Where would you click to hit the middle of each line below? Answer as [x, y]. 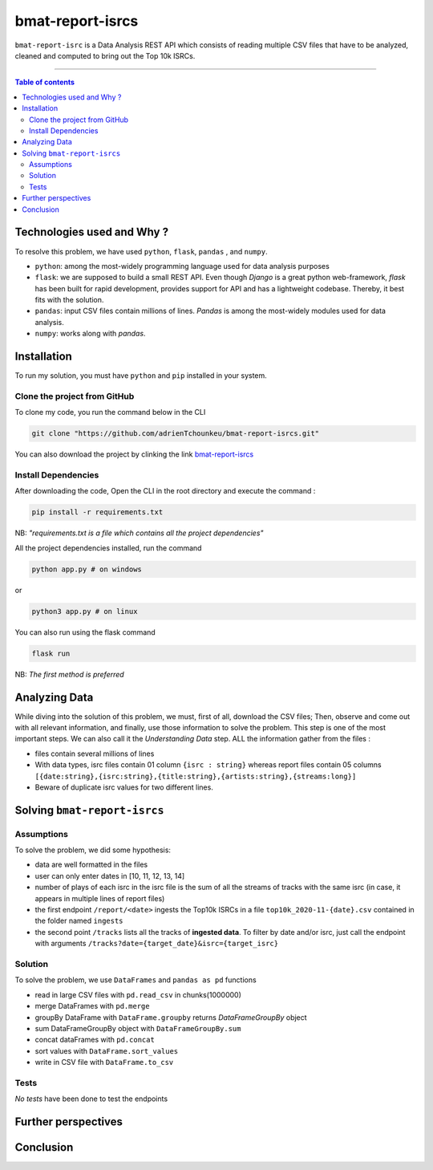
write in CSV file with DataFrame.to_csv [104, 1062]
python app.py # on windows [87, 569]
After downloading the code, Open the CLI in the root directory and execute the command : [165, 491]
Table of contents [45, 82]
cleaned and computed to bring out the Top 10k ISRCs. [105, 55]
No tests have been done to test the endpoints [91, 1099]
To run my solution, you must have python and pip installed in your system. [141, 376]
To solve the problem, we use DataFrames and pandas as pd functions [136, 980]
